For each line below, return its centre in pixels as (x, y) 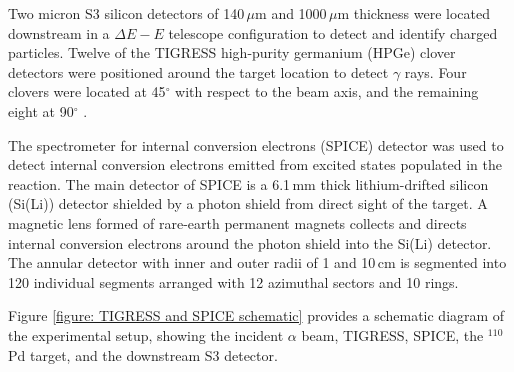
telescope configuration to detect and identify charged (333, 32)
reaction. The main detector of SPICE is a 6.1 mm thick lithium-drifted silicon (248, 183)
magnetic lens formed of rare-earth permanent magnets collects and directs (237, 222)
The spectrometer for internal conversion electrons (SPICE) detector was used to (256, 144)
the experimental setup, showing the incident (146, 334)
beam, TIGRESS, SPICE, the (392, 334)
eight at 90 (41, 110)
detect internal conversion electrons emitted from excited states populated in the (255, 164)
